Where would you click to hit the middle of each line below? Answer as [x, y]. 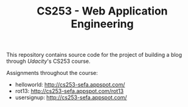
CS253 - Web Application [102, 11]
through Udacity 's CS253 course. [48, 61]
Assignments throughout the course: [52, 73]
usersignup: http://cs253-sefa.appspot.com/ [71, 97]
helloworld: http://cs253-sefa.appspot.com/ [70, 85]
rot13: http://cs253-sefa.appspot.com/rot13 [69, 91]
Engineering [102, 24]
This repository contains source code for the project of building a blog [94, 55]
